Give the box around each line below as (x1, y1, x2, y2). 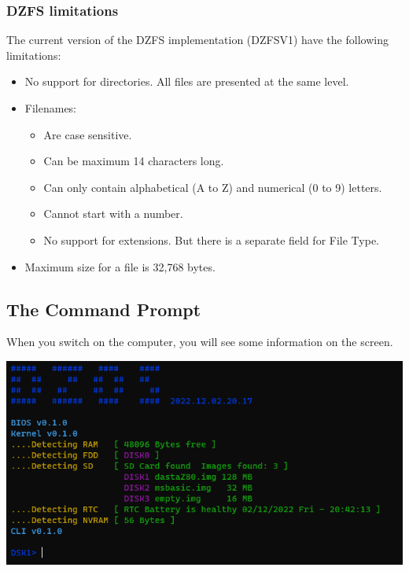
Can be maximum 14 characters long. (43, 153, 224, 169)
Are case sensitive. (43, 126, 132, 142)
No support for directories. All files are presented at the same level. (24, 73, 349, 90)
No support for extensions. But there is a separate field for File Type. (43, 231, 380, 248)
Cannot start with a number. (43, 205, 183, 222)
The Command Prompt (6, 297, 201, 321)
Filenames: (24, 100, 77, 116)
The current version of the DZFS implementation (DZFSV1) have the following (6, 31, 389, 48)
